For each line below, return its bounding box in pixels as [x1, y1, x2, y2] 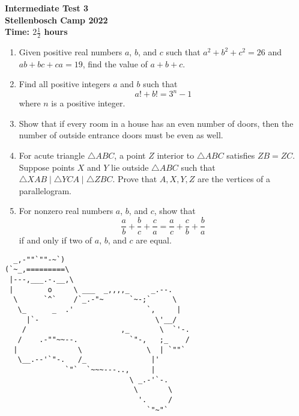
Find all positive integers [19, 78, 110, 90]
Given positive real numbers [19, 46, 122, 58]
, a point [114, 149, 146, 162]
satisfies [226, 149, 255, 162]
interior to [157, 149, 195, 162]
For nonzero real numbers [19, 204, 113, 217]
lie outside [111, 161, 149, 173]
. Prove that [112, 173, 157, 185]
